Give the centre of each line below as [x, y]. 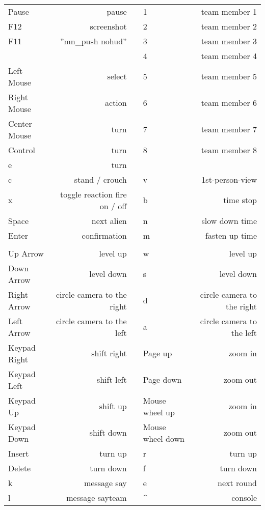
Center [20, 123]
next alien [109, 220]
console [244, 497]
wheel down [164, 438]
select [117, 76]
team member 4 [229, 55]
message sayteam [97, 497]
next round [237, 483]
